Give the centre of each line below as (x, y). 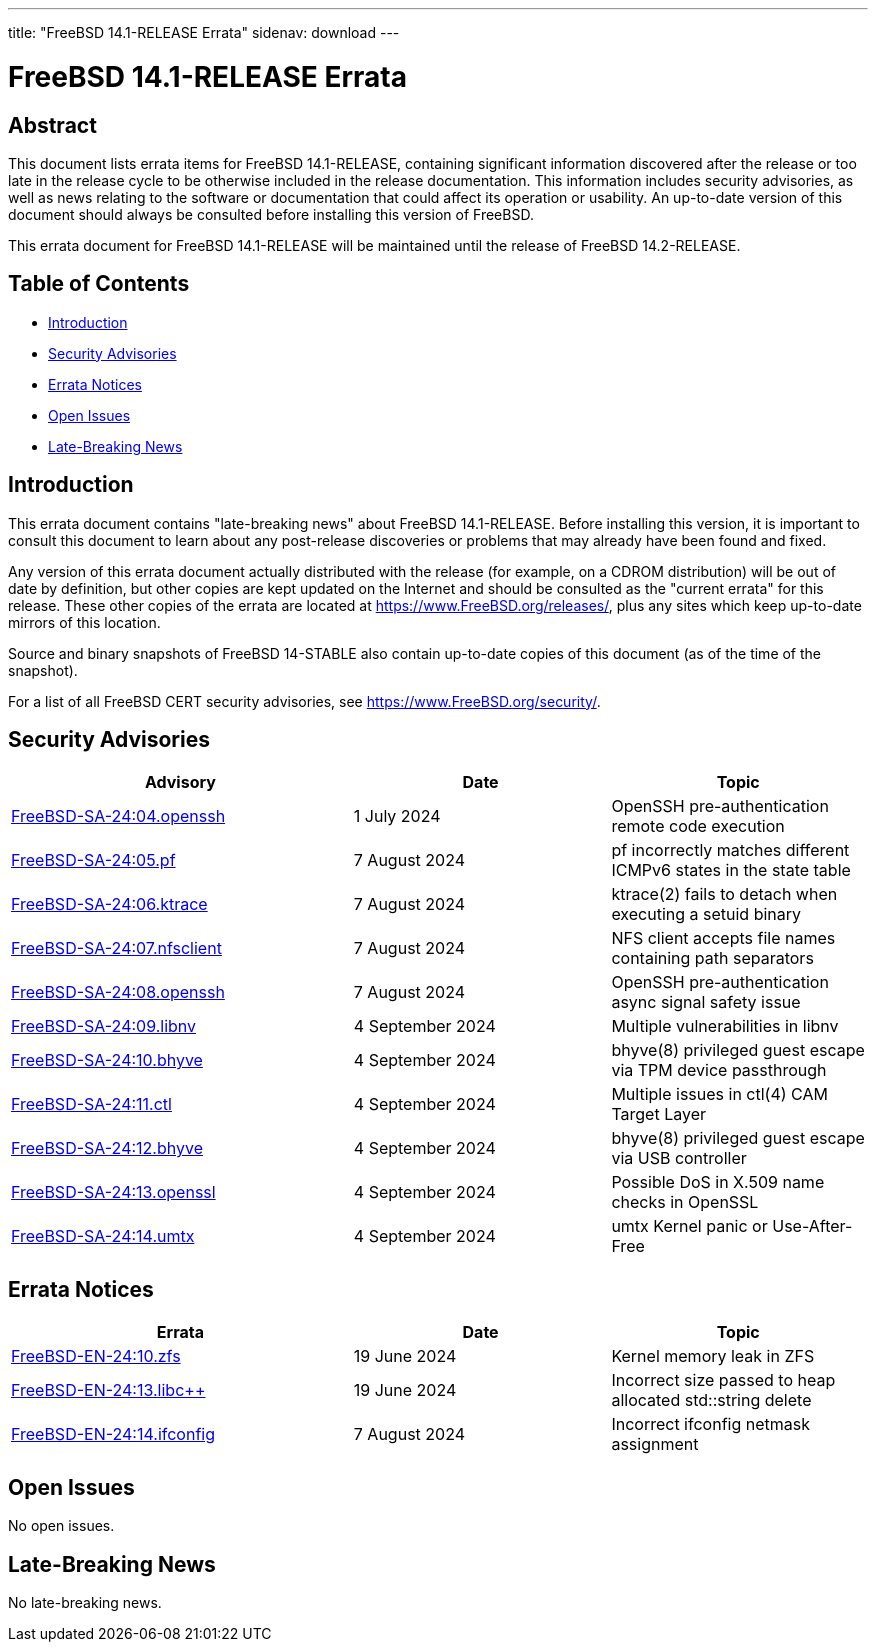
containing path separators (712, 958)
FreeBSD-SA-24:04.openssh (118, 816)
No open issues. (61, 1526)
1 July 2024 (397, 816)
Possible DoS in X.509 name (718, 1182)
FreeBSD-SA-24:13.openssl (113, 1192)
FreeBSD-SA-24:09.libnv (104, 1026)
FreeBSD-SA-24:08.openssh (118, 992)
